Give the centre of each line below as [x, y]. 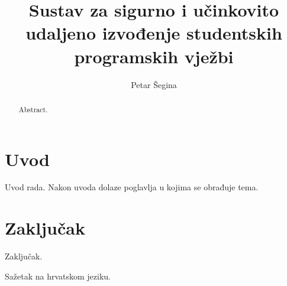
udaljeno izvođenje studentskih [154, 33]
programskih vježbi [154, 56]
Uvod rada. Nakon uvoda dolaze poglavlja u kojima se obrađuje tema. [132, 187]
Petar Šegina [154, 84]
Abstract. [33, 109]
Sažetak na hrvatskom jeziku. [58, 276]
